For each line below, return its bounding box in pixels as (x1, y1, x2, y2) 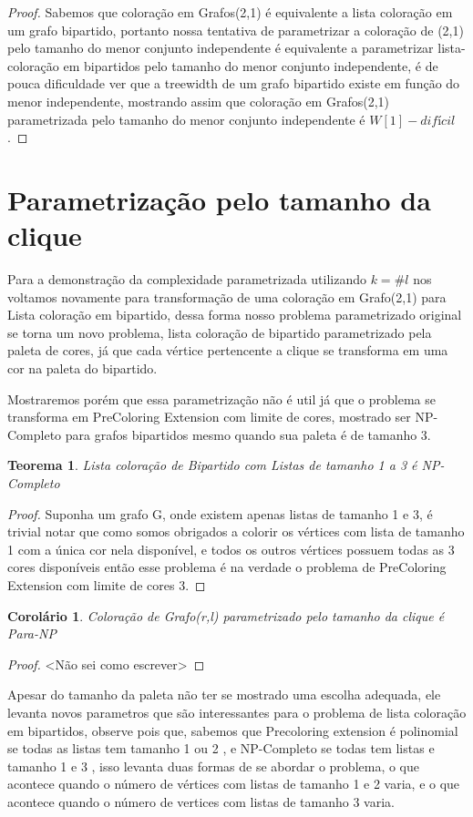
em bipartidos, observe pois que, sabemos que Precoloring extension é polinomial (7, 720, 458, 740)
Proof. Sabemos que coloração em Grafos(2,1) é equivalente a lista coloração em (7, 3, 453, 21)
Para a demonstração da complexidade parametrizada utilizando (7, 270, 367, 289)
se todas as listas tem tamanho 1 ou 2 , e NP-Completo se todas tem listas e (7, 739, 435, 758)
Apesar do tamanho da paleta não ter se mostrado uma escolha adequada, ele (7, 685, 441, 704)
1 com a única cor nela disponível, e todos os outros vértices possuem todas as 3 (7, 539, 455, 558)
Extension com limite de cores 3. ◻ (7, 575, 206, 594)
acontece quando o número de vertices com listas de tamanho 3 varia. (7, 791, 395, 811)
